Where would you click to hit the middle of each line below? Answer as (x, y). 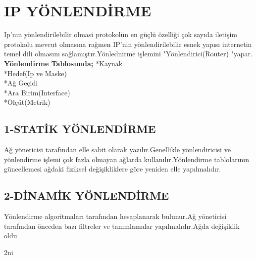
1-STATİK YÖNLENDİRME (80, 129)
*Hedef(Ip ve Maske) (35, 73)
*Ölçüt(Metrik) (27, 102)
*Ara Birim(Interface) (37, 92)
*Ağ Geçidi (21, 83)
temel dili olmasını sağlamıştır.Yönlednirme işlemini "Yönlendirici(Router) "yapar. (128, 54)
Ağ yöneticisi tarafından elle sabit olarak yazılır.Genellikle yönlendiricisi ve (117, 150)
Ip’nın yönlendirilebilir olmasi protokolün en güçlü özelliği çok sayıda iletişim (121, 34)
